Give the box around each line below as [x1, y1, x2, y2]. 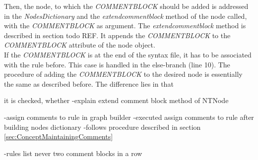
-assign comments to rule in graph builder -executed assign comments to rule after [4, 111, 254, 122]
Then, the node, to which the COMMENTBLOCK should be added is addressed [4, 1, 249, 11]
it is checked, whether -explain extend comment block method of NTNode [4, 95, 229, 106]
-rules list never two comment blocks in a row [4, 148, 142, 158]
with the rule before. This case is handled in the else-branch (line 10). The [4, 59, 230, 69]
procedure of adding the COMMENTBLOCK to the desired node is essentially [4, 69, 243, 79]
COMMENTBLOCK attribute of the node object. [4, 40, 155, 50]
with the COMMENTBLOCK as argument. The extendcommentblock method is [4, 20, 246, 31]
